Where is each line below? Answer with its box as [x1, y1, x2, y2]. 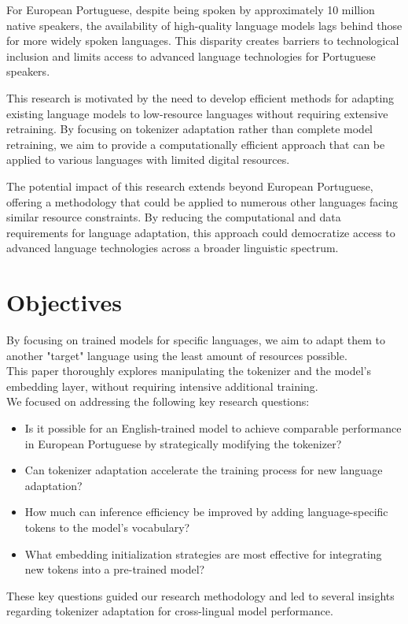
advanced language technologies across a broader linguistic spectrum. [6, 240, 339, 256]
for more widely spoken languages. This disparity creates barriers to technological [6, 32, 399, 49]
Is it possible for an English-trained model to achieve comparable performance [24, 420, 402, 436]
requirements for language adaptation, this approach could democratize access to [6, 224, 395, 240]
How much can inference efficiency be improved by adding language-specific [24, 503, 388, 520]
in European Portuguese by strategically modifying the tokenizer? [24, 435, 342, 451]
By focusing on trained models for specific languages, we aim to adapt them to [6, 332, 386, 348]
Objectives [6, 286, 122, 318]
